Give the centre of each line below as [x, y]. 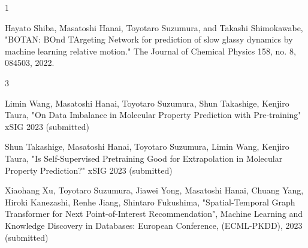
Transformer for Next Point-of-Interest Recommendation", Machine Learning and [154, 214]
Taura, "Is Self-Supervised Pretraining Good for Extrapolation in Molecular [144, 158]
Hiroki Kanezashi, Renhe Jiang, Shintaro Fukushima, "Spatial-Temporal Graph [150, 202]
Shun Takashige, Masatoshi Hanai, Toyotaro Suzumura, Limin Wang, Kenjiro [147, 146]
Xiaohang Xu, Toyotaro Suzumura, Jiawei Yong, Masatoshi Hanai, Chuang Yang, [154, 190]
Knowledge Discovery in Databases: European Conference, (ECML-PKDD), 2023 [154, 225]
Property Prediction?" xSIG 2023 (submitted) [89, 170]
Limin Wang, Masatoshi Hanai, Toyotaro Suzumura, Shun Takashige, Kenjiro [147, 103]
